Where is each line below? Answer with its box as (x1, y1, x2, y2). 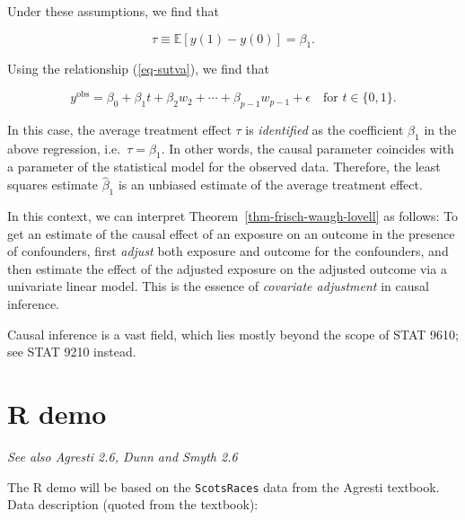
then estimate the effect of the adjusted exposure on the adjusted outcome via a (7, 259, 447, 278)
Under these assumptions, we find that (7, 2, 220, 20)
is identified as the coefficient (245, 119, 404, 138)
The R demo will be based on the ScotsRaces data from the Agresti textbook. (7, 477, 440, 496)
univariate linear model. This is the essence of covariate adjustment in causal (7, 277, 429, 295)
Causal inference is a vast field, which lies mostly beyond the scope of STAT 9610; (7, 324, 459, 343)
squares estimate (7, 175, 98, 194)
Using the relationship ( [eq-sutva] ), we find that (7, 59, 269, 78)
